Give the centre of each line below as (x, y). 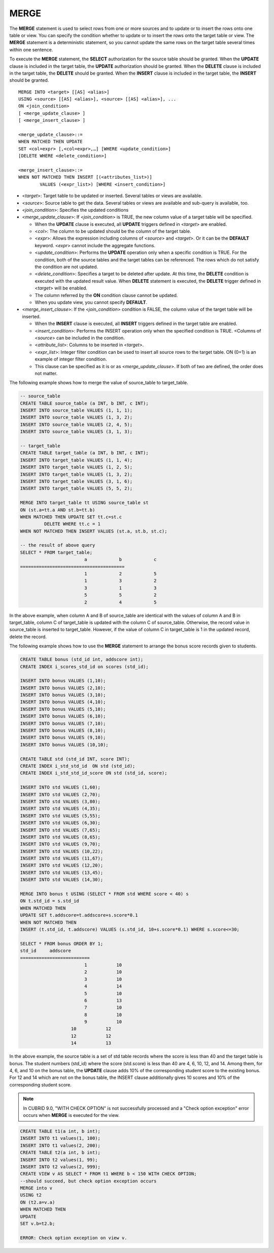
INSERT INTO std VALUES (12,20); (62, 865)
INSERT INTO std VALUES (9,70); (60, 844)
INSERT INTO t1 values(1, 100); (60, 1138)
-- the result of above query (58, 545)
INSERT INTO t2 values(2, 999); (60, 1167)
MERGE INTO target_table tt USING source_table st (84, 503)
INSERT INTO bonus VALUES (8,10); (63, 731)
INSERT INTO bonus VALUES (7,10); (63, 723)
